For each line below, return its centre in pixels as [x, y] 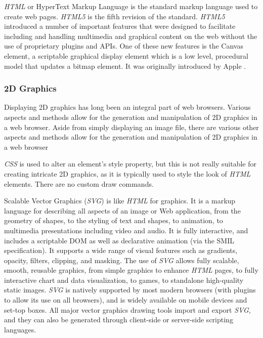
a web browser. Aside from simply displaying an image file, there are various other [131, 127]
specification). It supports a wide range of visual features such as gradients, [121, 250]
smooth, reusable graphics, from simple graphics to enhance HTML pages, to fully [131, 270]
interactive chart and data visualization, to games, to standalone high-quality [124, 280]
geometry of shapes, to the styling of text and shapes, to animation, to [114, 220]
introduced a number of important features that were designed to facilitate [120, 26]
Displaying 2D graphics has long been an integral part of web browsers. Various [127, 107]
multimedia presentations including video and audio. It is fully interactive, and [126, 230]
